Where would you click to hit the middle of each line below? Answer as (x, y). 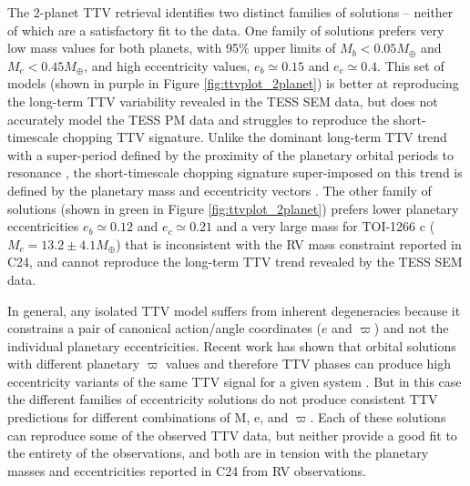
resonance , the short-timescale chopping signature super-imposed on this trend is (235, 172)
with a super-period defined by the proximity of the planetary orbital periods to (231, 154)
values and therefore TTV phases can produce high (308, 364)
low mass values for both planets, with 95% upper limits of (172, 48)
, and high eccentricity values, (167, 65)
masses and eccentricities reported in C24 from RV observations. (187, 470)
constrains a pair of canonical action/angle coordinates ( (164, 328)
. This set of (411, 65)
